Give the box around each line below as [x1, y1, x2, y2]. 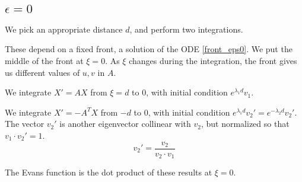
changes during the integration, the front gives [129, 55, 297, 66]
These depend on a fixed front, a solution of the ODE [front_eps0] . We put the [5, 43, 293, 55]
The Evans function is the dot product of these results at [5, 166, 212, 178]
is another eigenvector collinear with [59, 117, 191, 130]
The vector [5, 117, 44, 130]
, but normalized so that [201, 117, 290, 130]
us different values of [5, 66, 80, 78]
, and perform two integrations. [129, 23, 243, 35]
